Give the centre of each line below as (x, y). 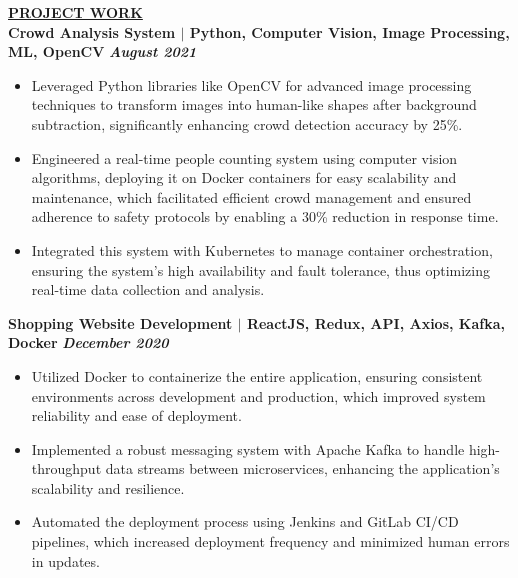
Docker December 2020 (88, 342)
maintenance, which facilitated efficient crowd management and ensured (251, 196)
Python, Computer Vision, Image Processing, (349, 31)
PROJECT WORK (75, 12)
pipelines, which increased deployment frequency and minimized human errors (270, 541)
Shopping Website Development (120, 322)
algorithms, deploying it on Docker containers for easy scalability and (244, 177)
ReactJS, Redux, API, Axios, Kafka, (375, 322)
